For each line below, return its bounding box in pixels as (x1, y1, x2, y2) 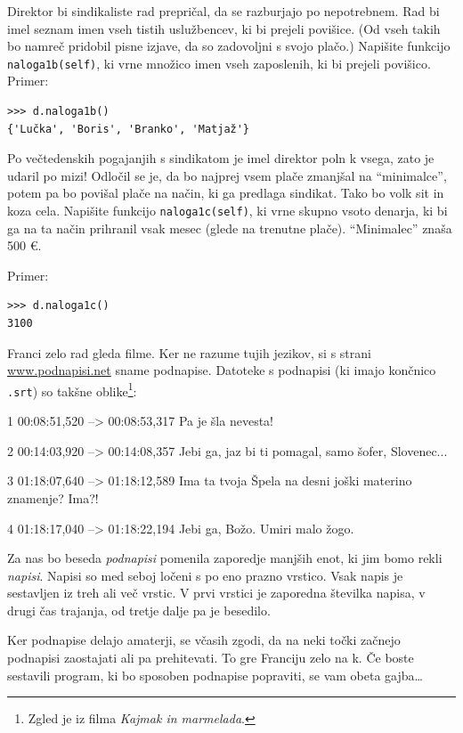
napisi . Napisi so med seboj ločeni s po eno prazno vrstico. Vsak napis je (7, 566, 403, 584)
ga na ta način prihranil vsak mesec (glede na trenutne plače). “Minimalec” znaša (7, 218, 452, 237)
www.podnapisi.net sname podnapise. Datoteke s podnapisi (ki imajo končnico (7, 361, 436, 379)
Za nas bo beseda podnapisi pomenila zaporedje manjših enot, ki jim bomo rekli (7, 549, 443, 567)
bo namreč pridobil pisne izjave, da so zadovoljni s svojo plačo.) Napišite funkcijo (7, 37, 451, 55)
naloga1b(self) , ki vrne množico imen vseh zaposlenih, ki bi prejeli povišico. (7, 53, 431, 72)
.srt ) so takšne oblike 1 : (7, 379, 137, 400)
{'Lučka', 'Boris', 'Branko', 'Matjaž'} (7, 122, 250, 135)
